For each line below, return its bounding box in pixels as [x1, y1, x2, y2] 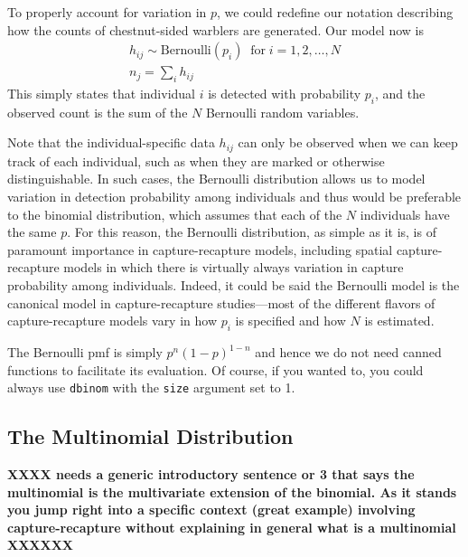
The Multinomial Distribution [7, 422, 294, 450]
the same [7, 222, 57, 241]
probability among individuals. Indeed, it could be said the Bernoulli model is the [7, 276, 460, 295]
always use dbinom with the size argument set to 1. [7, 378, 295, 397]
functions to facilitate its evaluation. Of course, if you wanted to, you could [7, 360, 424, 379]
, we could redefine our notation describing [217, 3, 454, 21]
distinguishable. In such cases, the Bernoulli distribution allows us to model [7, 169, 426, 188]
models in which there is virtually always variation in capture [63, 258, 404, 277]
